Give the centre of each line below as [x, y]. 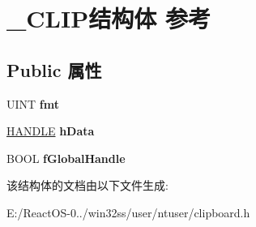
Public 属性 [54, 69]
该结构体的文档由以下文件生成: [87, 185]
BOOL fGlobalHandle [66, 158]
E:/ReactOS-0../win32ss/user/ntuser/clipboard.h [128, 212]
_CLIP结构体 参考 [109, 18]
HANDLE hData [51, 131]
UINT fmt [33, 103]
